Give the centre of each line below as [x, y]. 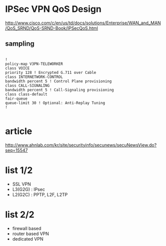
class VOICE [17, 68]
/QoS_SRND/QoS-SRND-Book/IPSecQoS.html [52, 28]
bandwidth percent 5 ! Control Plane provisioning [58, 81]
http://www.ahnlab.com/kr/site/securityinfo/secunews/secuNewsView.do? [81, 145]
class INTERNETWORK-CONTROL [34, 77]
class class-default [27, 94]
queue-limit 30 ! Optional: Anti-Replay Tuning [55, 103]
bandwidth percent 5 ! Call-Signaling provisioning [59, 90]
